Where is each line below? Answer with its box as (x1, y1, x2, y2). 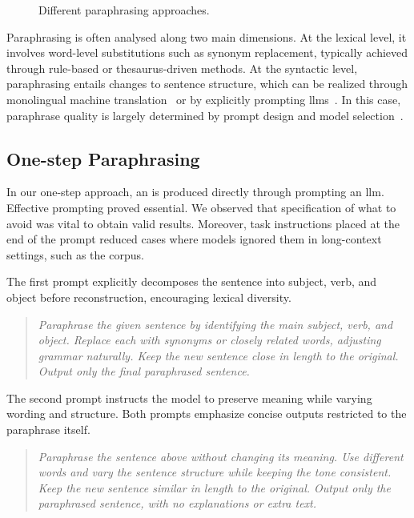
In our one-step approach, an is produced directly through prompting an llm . (6, 183, 384, 200)
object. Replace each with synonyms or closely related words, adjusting (38, 331, 381, 348)
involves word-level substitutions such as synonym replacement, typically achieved (6, 44, 408, 61)
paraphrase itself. (6, 421, 90, 438)
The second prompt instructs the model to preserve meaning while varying (6, 389, 372, 406)
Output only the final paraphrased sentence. (38, 363, 250, 379)
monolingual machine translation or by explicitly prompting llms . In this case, (6, 90, 401, 107)
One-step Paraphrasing (6, 146, 200, 171)
